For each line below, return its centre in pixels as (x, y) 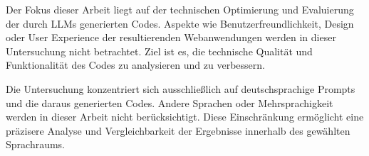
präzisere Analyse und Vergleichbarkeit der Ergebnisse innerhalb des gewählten (178, 130)
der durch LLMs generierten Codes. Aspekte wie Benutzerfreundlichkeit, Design (180, 23)
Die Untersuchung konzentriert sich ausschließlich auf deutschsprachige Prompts (181, 88)
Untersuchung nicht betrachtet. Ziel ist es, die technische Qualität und (159, 51)
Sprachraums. (36, 144)
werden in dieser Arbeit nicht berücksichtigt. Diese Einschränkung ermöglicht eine (185, 117)
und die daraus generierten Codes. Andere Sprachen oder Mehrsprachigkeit (170, 102)
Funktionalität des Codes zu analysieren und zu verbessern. (135, 65)
